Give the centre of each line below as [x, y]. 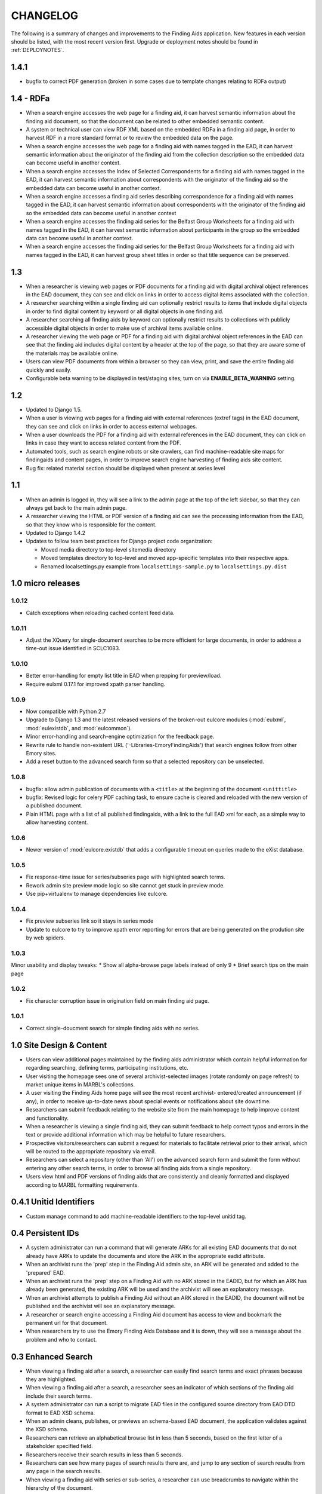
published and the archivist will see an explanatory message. [101, 1306]
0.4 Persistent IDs [45, 1233]
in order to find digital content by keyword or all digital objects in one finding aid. [125, 311]
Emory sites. [41, 753]
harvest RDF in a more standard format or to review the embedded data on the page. [130, 138]
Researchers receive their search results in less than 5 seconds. [104, 1455]
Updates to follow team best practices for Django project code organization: [119, 541]
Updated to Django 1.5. [54, 409]
